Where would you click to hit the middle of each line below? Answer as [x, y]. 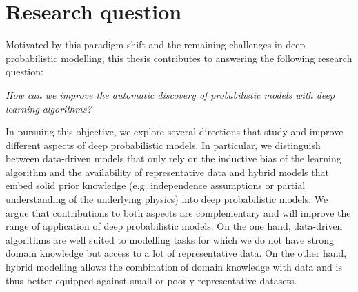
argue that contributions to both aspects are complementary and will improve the [178, 212]
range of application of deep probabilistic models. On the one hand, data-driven [174, 226]
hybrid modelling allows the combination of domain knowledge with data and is [174, 267]
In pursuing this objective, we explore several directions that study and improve [175, 132]
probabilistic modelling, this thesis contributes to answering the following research [179, 58]
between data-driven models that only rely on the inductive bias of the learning [173, 158]
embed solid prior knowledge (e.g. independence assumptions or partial [156, 185]
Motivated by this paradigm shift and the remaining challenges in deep [156, 45]
